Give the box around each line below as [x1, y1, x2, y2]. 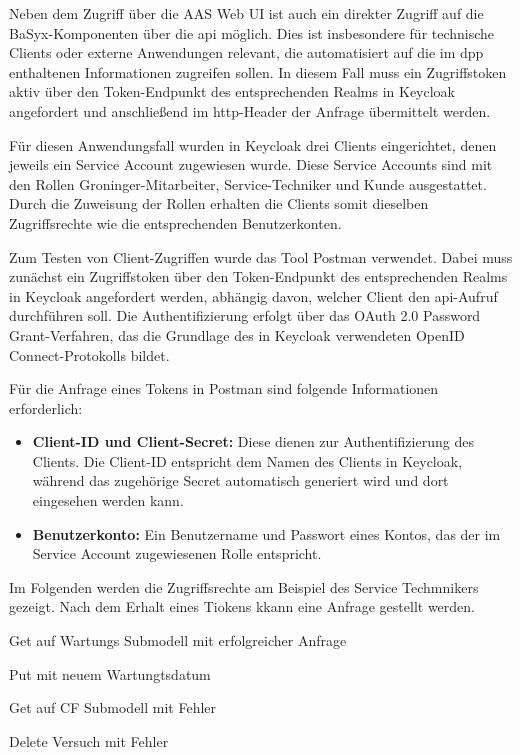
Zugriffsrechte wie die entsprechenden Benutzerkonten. [9, 212, 342, 233]
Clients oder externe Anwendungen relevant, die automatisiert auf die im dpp [9, 42, 484, 63]
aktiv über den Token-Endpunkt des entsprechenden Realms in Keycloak [9, 81, 455, 102]
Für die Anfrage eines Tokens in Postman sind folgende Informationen [9, 378, 439, 399]
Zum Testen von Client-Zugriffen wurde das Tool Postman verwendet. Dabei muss [9, 246, 513, 267]
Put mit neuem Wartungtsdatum [9, 663, 211, 684]
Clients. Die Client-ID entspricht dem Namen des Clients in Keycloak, [32, 450, 463, 471]
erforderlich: [9, 397, 83, 418]
